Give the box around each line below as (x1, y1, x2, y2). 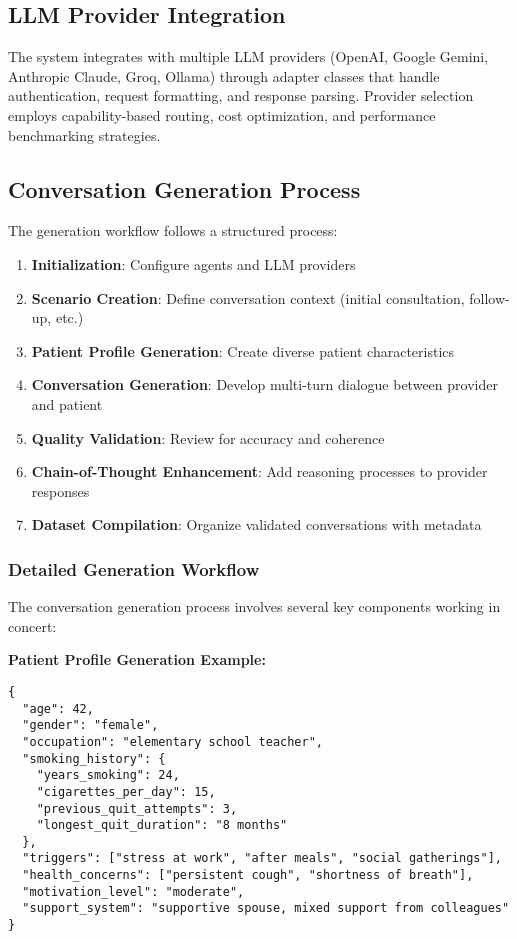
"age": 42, (22, 701, 94, 716)
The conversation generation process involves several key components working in (8, 596, 501, 617)
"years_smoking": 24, (36, 768, 180, 783)
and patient (31, 393, 103, 414)
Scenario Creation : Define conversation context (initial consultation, (31, 287, 465, 308)
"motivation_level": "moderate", (22, 884, 245, 899)
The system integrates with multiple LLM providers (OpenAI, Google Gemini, (8, 46, 489, 67)
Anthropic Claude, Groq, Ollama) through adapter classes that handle (8, 65, 440, 86)
